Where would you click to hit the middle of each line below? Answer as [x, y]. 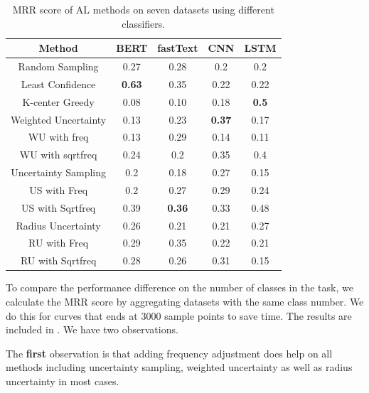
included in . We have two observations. [92, 329]
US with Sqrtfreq [58, 207]
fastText [178, 48]
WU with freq [58, 137]
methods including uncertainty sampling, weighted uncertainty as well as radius [179, 367]
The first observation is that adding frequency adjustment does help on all [169, 353]
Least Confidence [58, 84]
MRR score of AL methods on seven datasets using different [143, 9]
